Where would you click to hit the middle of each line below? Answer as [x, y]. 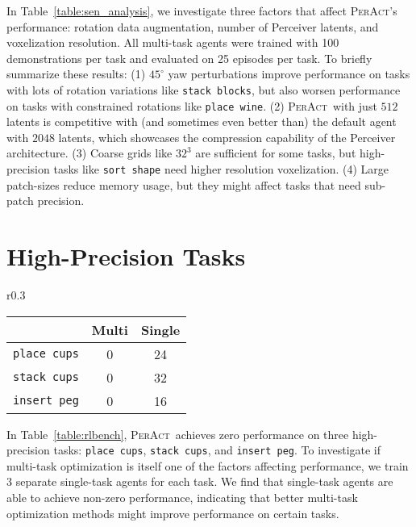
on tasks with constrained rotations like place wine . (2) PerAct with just [192, 105]
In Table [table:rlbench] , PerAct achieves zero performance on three [178, 434]
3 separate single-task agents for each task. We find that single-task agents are [200, 481]
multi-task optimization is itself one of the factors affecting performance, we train [208, 465]
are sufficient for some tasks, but [276, 153]
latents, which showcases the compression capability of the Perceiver [227, 137]
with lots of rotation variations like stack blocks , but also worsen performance [204, 89]
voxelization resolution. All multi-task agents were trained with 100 [173, 42]
